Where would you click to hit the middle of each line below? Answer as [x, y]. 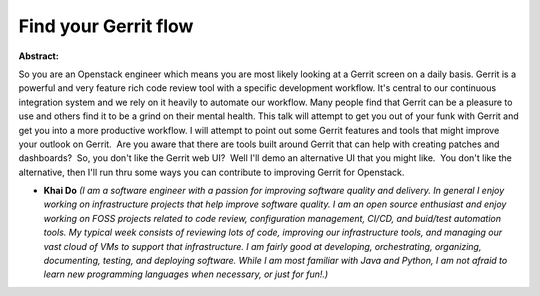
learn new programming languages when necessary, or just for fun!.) [186, 274]
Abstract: [38, 56]
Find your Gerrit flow [106, 26]
